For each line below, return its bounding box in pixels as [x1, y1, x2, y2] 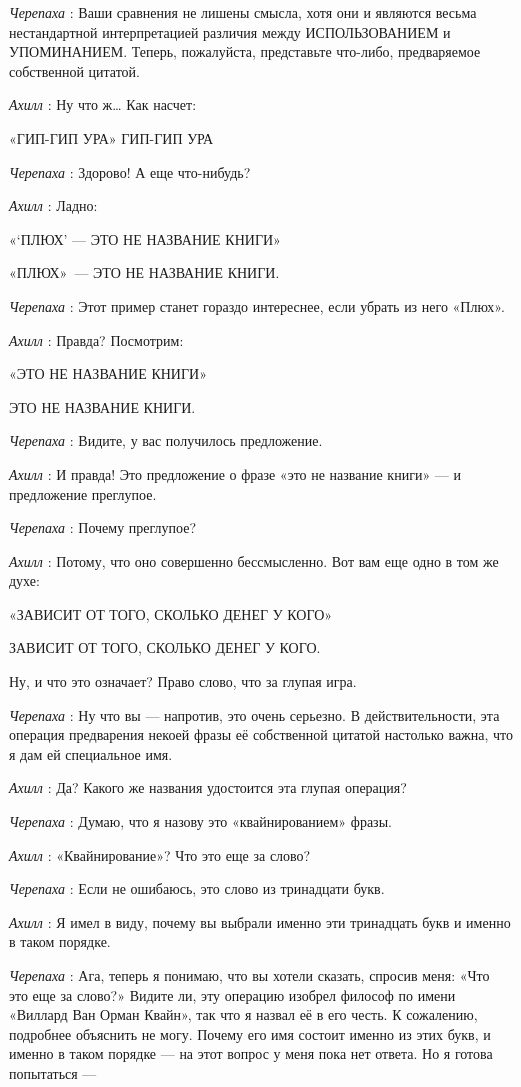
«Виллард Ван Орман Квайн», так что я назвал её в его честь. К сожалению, [9, 1004, 478, 1025]
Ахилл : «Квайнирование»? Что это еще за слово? [9, 844, 311, 865]
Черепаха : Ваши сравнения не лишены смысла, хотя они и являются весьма [9, 2, 477, 22]
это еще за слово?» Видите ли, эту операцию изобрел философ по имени [9, 984, 456, 1005]
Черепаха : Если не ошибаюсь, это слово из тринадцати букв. [9, 878, 385, 899]
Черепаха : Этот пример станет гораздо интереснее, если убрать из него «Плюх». [9, 295, 505, 316]
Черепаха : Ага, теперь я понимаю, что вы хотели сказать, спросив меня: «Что [9, 965, 490, 985]
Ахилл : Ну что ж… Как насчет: [9, 94, 197, 115]
